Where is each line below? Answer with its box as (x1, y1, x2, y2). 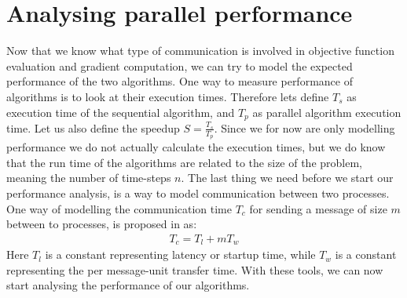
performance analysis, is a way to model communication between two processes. (6, 184, 390, 201)
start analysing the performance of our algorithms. (6, 277, 250, 293)
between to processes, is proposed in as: (6, 216, 197, 232)
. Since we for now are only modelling (214, 119, 395, 136)
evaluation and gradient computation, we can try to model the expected (6, 57, 353, 74)
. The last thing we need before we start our (181, 169, 394, 186)
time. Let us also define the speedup (6, 119, 180, 136)
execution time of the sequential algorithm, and (6, 104, 235, 120)
